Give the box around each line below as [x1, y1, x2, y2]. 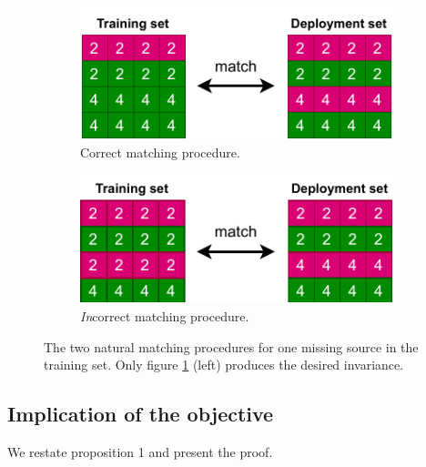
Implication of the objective [7, 400, 274, 428]
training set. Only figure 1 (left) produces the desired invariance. [44, 355, 404, 374]
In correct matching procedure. [80, 307, 249, 326]
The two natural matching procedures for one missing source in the [44, 337, 419, 356]
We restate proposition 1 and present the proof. [7, 442, 273, 462]
